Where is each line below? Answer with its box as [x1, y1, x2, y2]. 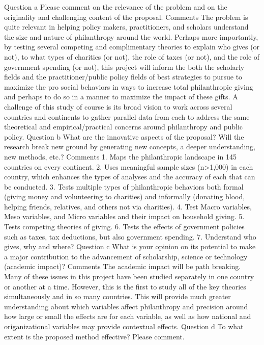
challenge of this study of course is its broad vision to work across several [4, 101, 232, 112]
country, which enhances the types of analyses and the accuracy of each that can [4, 171, 255, 182]
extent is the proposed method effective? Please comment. [4, 331, 185, 341]
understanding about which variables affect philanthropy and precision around [4, 301, 248, 311]
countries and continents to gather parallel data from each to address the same [4, 111, 250, 122]
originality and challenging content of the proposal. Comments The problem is [4, 11, 248, 22]
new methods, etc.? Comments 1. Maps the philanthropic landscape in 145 [4, 151, 237, 162]
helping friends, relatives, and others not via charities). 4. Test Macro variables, [4, 201, 252, 211]
